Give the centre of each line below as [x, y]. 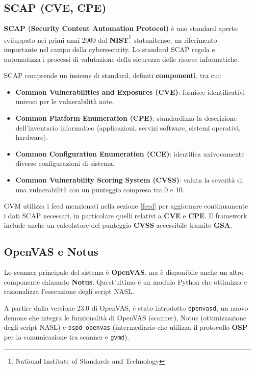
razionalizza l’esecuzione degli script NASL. [69, 291]
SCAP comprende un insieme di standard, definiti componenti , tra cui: [113, 75]
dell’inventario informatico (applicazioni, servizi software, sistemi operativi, [128, 127]
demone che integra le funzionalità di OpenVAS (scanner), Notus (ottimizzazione [125, 317]
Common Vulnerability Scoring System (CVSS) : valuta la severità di [129, 179]
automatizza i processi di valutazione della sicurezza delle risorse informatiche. [122, 59]
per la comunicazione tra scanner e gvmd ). [67, 336]
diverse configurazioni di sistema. [65, 163]
